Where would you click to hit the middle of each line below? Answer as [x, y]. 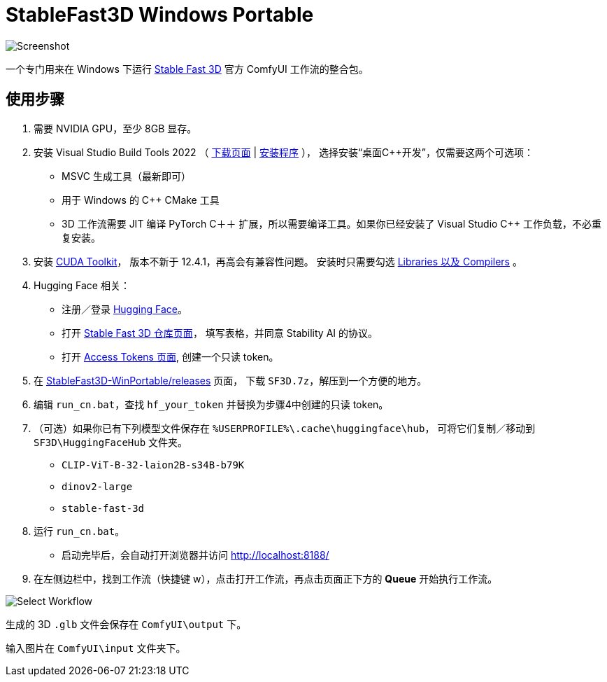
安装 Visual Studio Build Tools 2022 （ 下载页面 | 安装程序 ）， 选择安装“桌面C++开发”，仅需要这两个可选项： [284, 152]
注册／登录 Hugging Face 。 [124, 309]
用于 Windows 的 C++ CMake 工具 [141, 200]
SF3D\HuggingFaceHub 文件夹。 [111, 442]
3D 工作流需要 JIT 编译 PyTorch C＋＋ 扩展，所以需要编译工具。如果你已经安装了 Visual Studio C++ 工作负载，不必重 [332, 223]
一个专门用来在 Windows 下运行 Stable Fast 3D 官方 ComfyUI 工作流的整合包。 [187, 69]
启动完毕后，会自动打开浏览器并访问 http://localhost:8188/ [195, 555]
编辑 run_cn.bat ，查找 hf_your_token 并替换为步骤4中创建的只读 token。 [211, 404]
